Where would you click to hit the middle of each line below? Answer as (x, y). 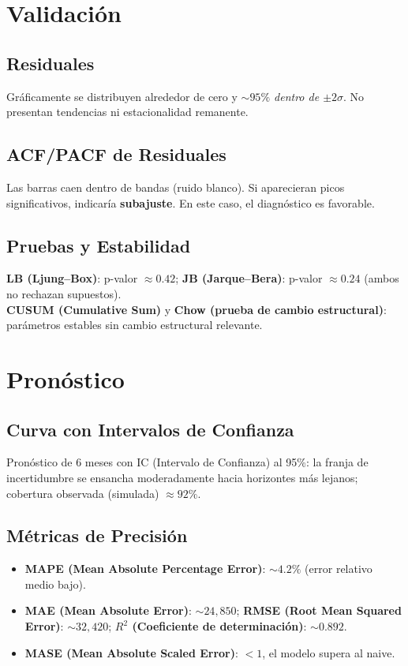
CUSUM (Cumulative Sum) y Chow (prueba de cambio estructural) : (197, 309)
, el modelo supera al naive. (329, 652)
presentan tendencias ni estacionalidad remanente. (127, 112)
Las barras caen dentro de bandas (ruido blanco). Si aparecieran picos (176, 187)
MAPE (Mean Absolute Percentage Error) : (145, 569)
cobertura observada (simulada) (83, 493)
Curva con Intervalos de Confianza (150, 429)
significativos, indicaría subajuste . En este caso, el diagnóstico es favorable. (191, 202)
